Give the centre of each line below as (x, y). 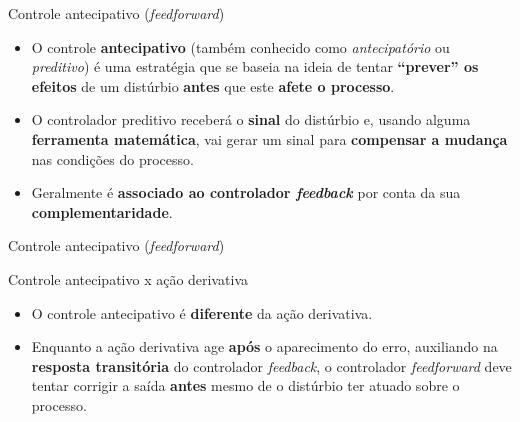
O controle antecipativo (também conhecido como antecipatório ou (240, 46)
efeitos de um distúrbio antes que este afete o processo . (213, 85)
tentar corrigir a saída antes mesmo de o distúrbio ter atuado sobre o (245, 385)
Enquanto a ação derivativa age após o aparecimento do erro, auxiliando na (264, 346)
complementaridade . (102, 211)
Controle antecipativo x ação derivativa (128, 278)
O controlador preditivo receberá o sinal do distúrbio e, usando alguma (251, 119)
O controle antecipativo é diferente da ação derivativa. (202, 312)
